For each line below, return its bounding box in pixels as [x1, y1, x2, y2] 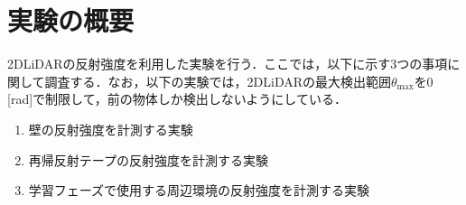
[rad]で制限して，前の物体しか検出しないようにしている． [7, 89, 347, 108]
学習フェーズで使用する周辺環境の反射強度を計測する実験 [28, 181, 370, 200]
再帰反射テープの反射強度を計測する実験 [28, 150, 268, 169]
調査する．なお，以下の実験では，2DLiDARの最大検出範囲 [44, 71, 392, 90]
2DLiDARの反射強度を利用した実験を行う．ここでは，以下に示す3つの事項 [7, 54, 448, 73]
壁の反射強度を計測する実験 [28, 119, 193, 138]
